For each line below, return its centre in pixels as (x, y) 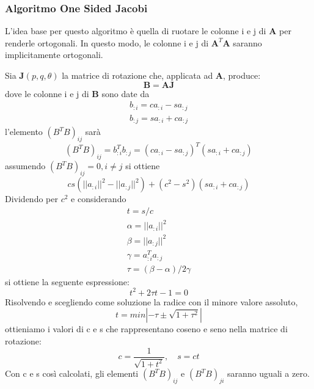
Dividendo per (31, 199)
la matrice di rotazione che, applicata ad (137, 75)
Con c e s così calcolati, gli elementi (72, 373)
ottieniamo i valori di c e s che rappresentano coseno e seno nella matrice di (146, 329)
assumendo (25, 166)
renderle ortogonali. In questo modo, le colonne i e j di (107, 42)
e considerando (99, 199)
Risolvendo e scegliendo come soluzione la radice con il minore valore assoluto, (152, 301)
